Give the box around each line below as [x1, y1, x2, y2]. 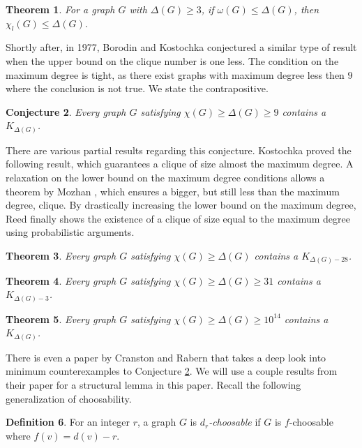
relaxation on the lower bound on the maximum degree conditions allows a [6, 170, 325, 185]
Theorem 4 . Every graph [6, 273, 116, 288]
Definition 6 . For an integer [6, 415, 130, 429]
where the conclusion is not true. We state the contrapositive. [6, 81, 269, 96]
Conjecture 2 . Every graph [6, 104, 126, 119]
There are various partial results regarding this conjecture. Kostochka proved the [6, 142, 352, 157]
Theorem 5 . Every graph [6, 311, 116, 326]
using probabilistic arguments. [6, 225, 135, 239]
